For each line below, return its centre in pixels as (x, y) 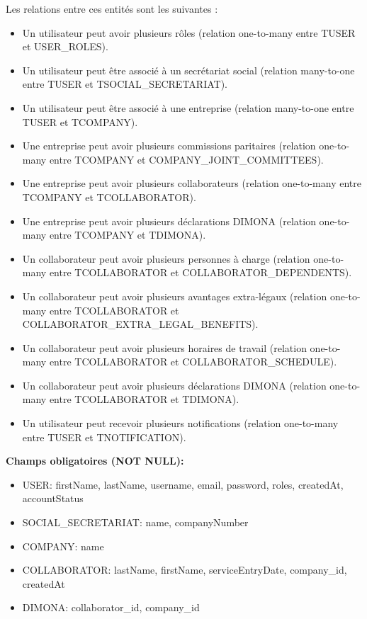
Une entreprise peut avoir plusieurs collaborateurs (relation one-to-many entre (192, 183)
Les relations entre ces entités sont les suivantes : (112, 8)
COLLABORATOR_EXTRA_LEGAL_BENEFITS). (140, 324)
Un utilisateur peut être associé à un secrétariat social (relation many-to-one (188, 70)
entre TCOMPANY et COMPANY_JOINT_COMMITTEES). (186, 159)
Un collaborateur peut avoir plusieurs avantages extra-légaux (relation (175, 296)
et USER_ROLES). (65, 46)
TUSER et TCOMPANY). (80, 121)
